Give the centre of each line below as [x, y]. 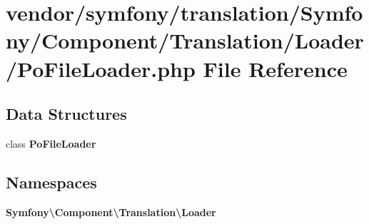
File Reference [275, 68]
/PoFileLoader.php [101, 68]
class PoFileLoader [51, 143]
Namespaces [51, 182]
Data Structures [66, 114]
